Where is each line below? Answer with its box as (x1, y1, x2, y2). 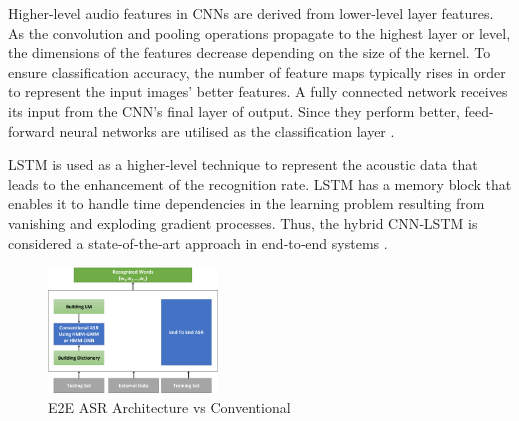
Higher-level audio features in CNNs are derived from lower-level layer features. (8, 3, 494, 23)
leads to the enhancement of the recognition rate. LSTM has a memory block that (8, 173, 512, 194)
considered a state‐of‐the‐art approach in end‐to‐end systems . (8, 232, 388, 253)
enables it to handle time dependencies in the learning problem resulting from (8, 193, 485, 214)
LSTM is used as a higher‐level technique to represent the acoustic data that (8, 154, 478, 175)
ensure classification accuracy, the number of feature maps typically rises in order (8, 61, 506, 82)
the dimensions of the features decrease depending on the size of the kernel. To (8, 42, 491, 63)
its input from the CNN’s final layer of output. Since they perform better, (8, 100, 460, 121)
